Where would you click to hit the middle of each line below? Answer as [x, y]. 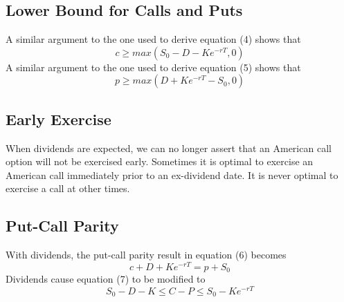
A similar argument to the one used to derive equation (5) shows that [153, 67]
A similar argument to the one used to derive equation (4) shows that [153, 39]
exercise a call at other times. [68, 188]
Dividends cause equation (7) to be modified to [106, 279]
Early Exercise [58, 119]
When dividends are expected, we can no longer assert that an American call [169, 148]
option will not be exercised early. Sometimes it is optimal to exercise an [160, 161]
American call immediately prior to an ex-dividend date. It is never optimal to [172, 174]
